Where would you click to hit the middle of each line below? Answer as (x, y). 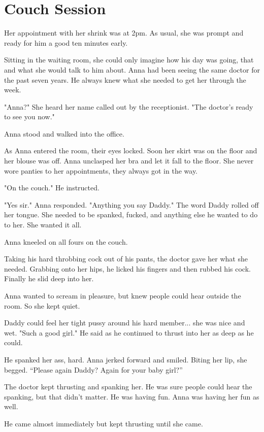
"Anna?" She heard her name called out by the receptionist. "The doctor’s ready (129, 106)
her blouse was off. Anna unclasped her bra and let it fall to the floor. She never (129, 161)
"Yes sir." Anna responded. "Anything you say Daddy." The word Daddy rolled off (131, 204)
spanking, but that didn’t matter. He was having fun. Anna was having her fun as (132, 396)
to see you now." (29, 117)
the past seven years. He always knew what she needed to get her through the (125, 79)
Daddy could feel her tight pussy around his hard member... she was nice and (125, 323)
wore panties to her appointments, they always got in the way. (101, 170)
